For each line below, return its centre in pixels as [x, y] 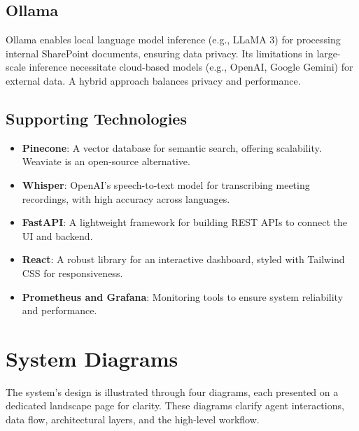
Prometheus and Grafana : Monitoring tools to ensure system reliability [183, 296]
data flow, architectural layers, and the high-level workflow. [133, 419]
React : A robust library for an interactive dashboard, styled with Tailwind [183, 259]
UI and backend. [57, 235]
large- [329, 53]
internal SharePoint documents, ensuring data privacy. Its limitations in [160, 53]
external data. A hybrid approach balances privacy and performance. [153, 80]
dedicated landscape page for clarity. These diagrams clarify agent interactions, [175, 405]
